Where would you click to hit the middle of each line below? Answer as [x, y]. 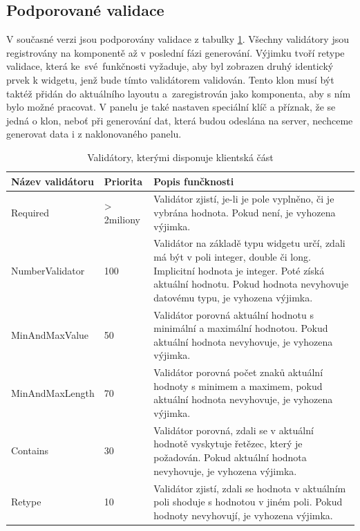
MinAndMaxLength [53, 392]
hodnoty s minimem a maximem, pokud [238, 385]
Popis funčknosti [194, 181]
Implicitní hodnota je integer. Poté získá [239, 270]
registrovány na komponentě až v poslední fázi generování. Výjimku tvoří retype [176, 52]
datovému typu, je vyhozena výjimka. [233, 297]
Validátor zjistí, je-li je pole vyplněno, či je [244, 199]
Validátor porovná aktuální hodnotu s [234, 314]
